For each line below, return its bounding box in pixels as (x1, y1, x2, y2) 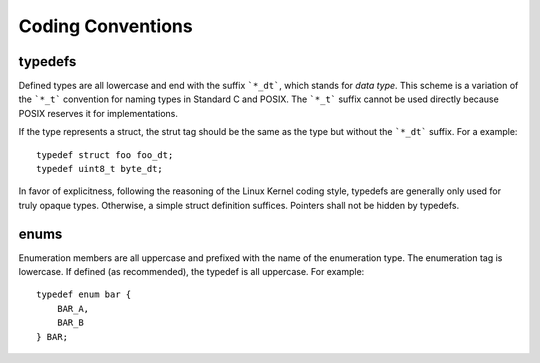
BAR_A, (56, 303, 90, 314)
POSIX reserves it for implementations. (18, 107, 179, 119)
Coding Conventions (18, 15, 194, 37)
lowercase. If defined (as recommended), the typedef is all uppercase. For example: (18, 266, 365, 278)
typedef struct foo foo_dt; (36, 149, 174, 160)
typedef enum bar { (36, 289, 132, 300)
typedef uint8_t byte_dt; (36, 163, 164, 175)
